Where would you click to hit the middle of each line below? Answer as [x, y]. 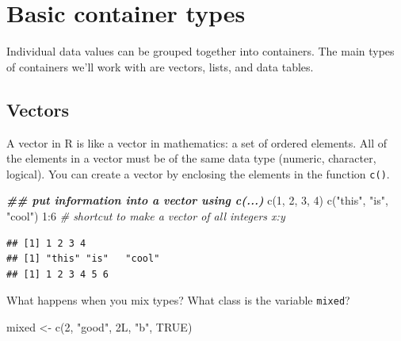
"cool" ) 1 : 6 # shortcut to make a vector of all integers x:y [146, 215]
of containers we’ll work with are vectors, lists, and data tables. [160, 66]
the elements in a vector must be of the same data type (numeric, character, [191, 158]
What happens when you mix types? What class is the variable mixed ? [178, 300]
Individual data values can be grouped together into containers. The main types [200, 51]
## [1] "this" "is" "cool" [83, 259]
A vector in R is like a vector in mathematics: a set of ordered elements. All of [197, 142]
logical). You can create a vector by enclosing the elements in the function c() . [198, 173]
